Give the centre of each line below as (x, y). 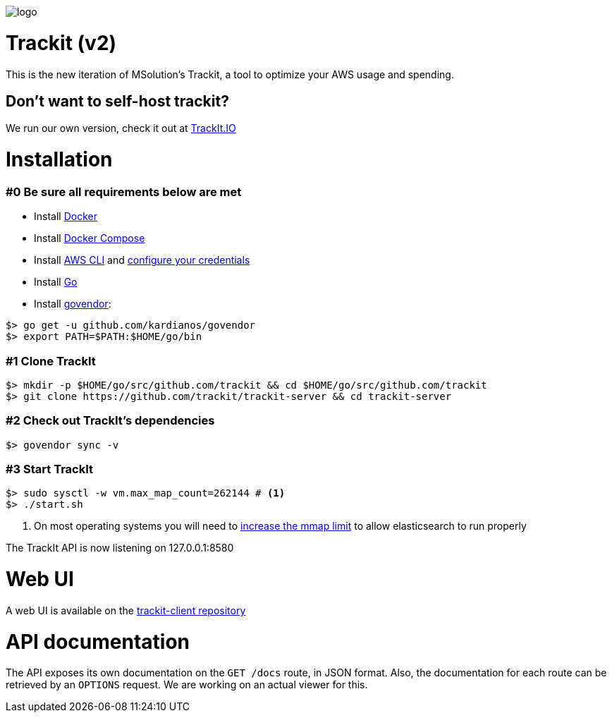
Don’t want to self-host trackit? (117, 101)
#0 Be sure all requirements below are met (124, 191)
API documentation (98, 641)
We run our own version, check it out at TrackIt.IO (121, 128)
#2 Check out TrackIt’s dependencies (110, 421)
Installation (59, 160)
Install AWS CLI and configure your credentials (142, 260)
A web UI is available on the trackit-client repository (126, 610)
